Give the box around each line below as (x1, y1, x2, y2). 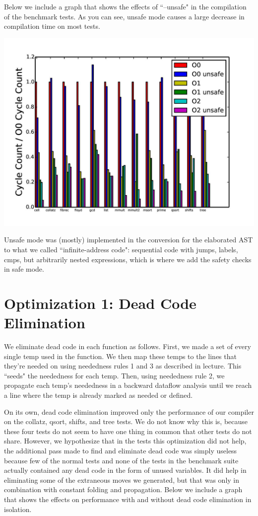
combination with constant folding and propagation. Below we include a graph (4, 484, 243, 495)
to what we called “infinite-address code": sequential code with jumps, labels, (4, 244, 238, 254)
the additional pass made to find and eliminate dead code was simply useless (4, 445, 237, 455)
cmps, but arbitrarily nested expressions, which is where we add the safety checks (4, 254, 252, 264)
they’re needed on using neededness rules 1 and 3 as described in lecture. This (4, 361, 242, 371)
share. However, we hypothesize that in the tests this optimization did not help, (4, 436, 247, 446)
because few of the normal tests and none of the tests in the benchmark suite (4, 455, 239, 465)
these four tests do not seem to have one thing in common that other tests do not (4, 426, 252, 436)
